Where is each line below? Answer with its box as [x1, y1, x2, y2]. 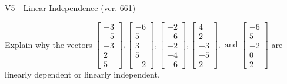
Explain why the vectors [5, 38, 92, 50]
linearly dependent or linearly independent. [5, 68, 160, 80]
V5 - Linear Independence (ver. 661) [5, 2, 136, 13]
